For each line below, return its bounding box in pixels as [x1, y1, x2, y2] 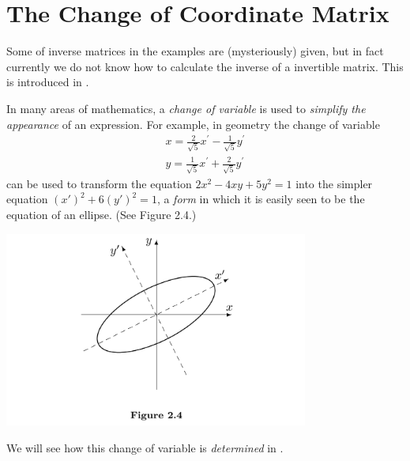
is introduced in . [6, 74, 89, 90]
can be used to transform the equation [6, 175, 192, 191]
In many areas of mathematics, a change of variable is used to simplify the [6, 100, 366, 116]
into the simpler [295, 175, 373, 191]
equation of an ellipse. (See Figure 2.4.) [6, 206, 197, 222]
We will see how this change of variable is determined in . [6, 439, 284, 455]
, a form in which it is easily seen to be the [156, 191, 365, 207]
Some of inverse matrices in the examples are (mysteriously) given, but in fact [6, 43, 384, 59]
